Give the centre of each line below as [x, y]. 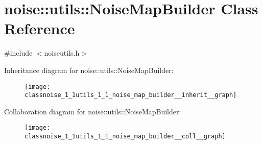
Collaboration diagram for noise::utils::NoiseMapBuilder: [93, 111]
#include [18, 53]
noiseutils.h [62, 53]
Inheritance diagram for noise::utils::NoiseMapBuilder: [89, 70]
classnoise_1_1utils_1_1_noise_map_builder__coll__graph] [125, 137]
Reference [40, 28]
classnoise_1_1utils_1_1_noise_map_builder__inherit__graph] [131, 95]
